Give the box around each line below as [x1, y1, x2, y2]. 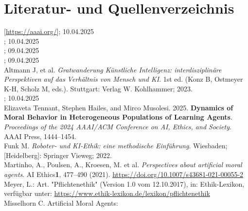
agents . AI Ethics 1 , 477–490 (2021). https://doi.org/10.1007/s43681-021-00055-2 [4, 169, 244, 179]
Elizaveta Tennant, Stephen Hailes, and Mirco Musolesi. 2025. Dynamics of [4, 102, 233, 112]
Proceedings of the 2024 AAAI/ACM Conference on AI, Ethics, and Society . [4, 122, 231, 132]
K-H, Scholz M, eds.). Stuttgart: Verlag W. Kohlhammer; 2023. [4, 83, 193, 93]
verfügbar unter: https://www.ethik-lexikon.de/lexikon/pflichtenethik [4, 188, 210, 198]
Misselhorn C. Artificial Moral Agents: [4, 197, 118, 208]
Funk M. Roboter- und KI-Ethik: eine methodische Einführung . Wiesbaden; [4, 141, 228, 151]
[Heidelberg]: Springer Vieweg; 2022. [4, 150, 112, 160]
